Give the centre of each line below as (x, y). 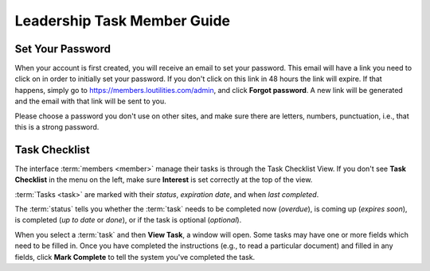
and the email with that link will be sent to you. (90, 101)
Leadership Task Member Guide (123, 21)
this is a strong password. (57, 127)
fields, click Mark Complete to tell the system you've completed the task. (135, 257)
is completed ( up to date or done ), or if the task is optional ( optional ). (128, 220)
